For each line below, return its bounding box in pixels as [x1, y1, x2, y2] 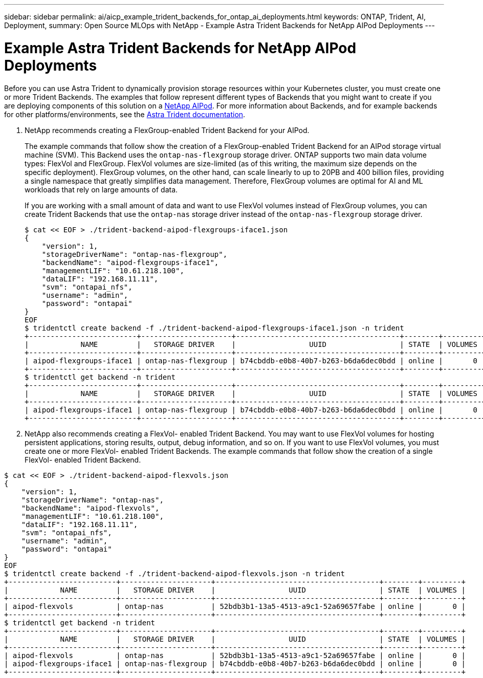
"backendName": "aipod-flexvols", [21, 504, 160, 512]
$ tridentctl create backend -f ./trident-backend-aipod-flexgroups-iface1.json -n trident [25, 323, 404, 332]
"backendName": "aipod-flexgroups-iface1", [41, 258, 219, 267]
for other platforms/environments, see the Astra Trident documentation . [4, 110, 246, 119]
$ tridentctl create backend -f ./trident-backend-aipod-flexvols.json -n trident [4, 569, 345, 578]
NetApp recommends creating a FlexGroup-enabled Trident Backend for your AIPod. [25, 125, 310, 135]
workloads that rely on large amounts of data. [25, 185, 178, 194]
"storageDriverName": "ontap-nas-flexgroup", [41, 250, 228, 258]
